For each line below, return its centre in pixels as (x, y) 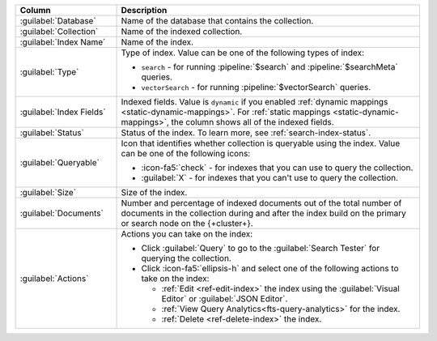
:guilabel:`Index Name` (63, 42)
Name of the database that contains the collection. (217, 21)
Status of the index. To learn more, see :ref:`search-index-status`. (246, 132)
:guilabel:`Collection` (59, 31)
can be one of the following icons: (186, 153)
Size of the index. (154, 192)
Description (144, 10)
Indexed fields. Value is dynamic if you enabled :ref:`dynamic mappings (255, 102)
